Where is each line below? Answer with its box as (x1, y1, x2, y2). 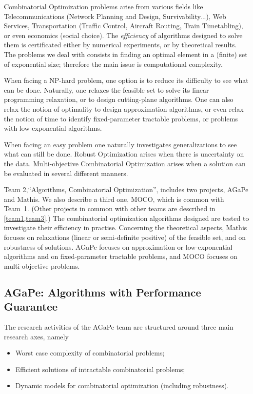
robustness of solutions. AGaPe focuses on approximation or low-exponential (4, 241, 233, 252)
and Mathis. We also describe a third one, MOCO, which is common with (4, 194, 224, 204)
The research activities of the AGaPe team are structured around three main (4, 322, 234, 332)
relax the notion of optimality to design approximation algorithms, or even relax (4, 103, 244, 114)
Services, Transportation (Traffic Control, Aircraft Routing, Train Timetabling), (4, 20, 243, 31)
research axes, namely (4, 331, 69, 341)
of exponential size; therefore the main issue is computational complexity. (4, 59, 223, 69)
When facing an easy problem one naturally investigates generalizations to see (4, 139, 237, 149)
